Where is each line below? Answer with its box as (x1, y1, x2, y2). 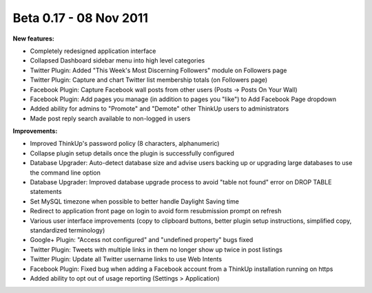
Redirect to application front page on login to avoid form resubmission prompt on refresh (30, 207, 282, 215)
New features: (12, 34, 54, 43)
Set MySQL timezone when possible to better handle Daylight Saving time (30, 197, 239, 206)
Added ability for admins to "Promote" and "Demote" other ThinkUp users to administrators (30, 105, 289, 113)
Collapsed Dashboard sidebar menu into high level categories (30, 56, 205, 65)
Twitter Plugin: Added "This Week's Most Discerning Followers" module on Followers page (30, 66, 287, 74)
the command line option (30, 169, 101, 177)
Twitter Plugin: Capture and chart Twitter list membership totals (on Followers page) (30, 76, 268, 84)
